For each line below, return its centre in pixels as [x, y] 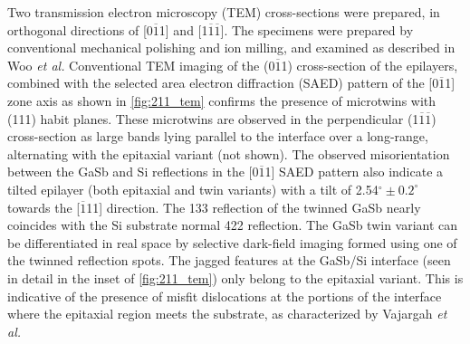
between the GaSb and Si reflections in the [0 [133, 172]
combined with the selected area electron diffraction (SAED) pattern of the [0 [223, 83]
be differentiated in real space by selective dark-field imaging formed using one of [232, 242]
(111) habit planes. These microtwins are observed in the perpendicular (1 [213, 118]
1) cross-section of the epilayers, [369, 65]
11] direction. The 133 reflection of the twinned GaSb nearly [254, 207]
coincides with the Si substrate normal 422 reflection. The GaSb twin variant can [233, 225]
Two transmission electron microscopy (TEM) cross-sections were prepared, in [224, 12]
